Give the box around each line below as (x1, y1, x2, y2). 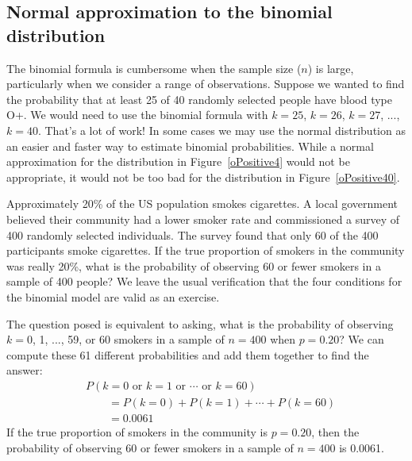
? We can (339, 331, 384, 348)
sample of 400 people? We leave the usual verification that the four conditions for (6, 273, 402, 290)
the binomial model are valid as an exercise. (6, 288, 220, 305)
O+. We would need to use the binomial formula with (6, 106, 268, 123)
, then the (311, 423, 360, 440)
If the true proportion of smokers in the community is (6, 423, 268, 440)
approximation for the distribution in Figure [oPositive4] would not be (6, 153, 350, 170)
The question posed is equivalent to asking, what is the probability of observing (6, 315, 394, 332)
